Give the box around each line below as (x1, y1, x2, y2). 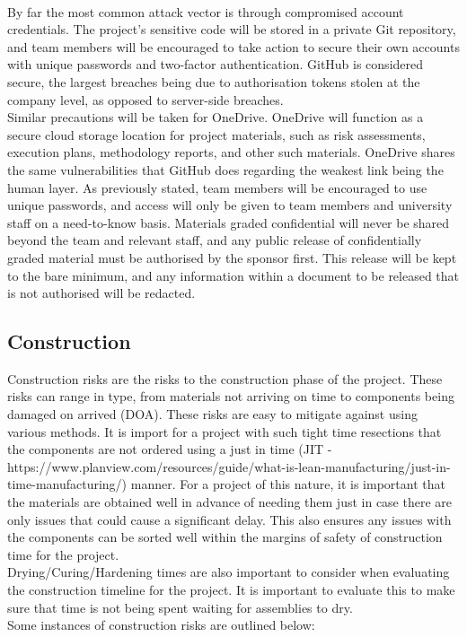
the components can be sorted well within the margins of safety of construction (7, 528, 443, 546)
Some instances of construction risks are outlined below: (7, 615, 315, 634)
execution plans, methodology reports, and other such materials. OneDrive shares (7, 143, 455, 161)
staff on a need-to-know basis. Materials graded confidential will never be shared (7, 213, 450, 231)
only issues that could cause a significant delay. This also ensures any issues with (7, 510, 452, 528)
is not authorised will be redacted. (7, 284, 196, 302)
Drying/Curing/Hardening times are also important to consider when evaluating (7, 563, 450, 581)
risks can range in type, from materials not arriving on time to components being (7, 387, 454, 406)
